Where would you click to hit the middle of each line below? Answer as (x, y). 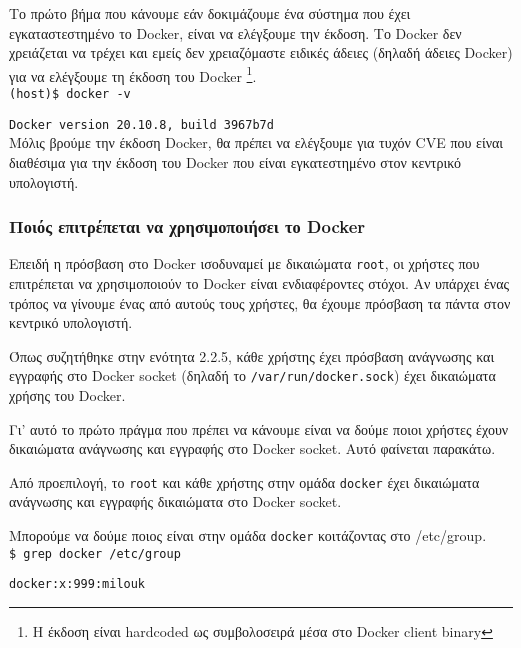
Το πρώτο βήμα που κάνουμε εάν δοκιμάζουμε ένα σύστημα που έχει (210, 13)
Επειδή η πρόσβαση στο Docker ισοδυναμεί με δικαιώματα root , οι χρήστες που (244, 263)
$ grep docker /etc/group (95, 553)
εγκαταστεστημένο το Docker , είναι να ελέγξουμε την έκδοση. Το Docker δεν (235, 32)
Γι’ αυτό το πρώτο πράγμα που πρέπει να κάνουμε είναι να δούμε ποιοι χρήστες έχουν (259, 428)
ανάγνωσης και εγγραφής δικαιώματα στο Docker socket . (175, 501)
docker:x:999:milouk (77, 584)
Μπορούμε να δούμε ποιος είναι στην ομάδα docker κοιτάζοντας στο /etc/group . (248, 535)
